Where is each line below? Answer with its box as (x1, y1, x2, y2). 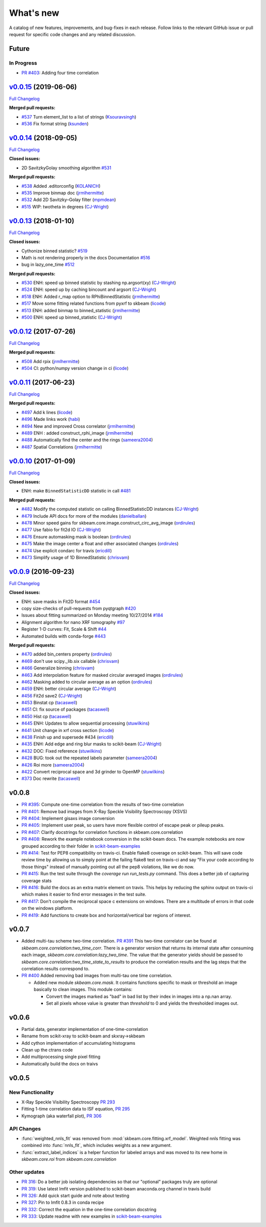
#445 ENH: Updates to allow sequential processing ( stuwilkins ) (21, 720, 150, 726)
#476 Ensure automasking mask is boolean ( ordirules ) (21, 533, 132, 539)
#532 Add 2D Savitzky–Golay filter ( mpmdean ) (21, 197, 116, 203)
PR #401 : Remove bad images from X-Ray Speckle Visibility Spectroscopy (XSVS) (21, 808, 187, 815)
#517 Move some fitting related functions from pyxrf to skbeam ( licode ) (21, 300, 166, 306)
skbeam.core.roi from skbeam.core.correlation (21, 1156, 117, 1162)
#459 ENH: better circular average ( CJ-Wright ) (21, 686, 117, 692)
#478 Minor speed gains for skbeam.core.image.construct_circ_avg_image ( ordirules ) (21, 520, 196, 526)
